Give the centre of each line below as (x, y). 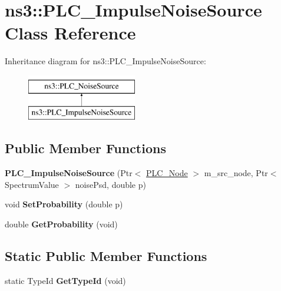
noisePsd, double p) (110, 184)
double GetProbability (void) (61, 224)
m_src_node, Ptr (236, 173)
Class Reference (70, 33)
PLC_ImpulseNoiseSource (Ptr (69, 173)
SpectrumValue (32, 184)
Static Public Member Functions (106, 256)
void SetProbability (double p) (64, 204)
